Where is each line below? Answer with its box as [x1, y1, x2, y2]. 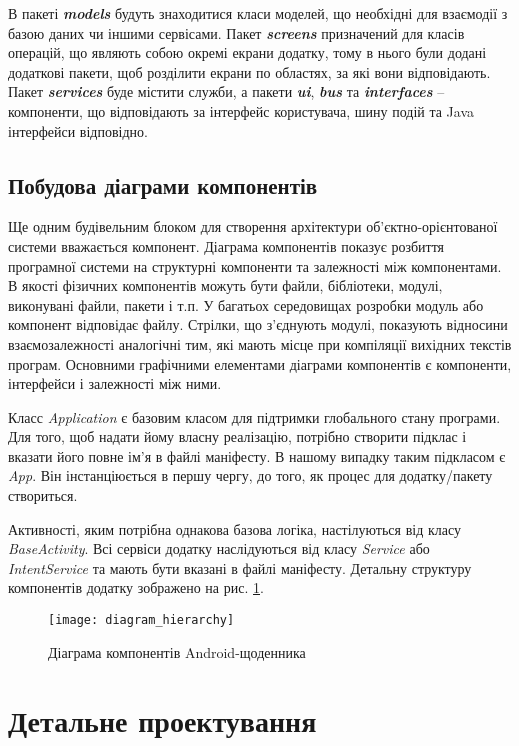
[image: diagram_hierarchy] [48, 613, 235, 628]
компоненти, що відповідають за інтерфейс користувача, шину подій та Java [8, 100, 475, 121]
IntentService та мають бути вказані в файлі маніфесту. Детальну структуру [8, 557, 472, 578]
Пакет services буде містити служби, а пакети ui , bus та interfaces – [8, 81, 445, 102]
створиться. [8, 485, 78, 506]
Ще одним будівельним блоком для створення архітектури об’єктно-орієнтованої [8, 216, 498, 237]
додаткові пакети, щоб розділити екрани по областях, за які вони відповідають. [8, 61, 491, 82]
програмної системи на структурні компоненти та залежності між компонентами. [8, 255, 502, 276]
